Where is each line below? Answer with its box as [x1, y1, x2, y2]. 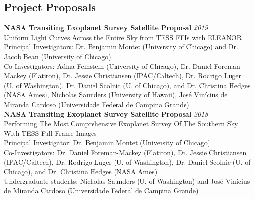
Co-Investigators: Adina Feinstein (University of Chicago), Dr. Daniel [4, 61, 212, 71]
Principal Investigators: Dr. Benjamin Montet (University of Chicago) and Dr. [4, 42, 238, 52]
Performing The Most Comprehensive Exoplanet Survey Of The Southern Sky [4, 118, 238, 129]
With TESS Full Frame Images [4, 128, 97, 138]
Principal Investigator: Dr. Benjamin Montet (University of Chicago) [4, 137, 210, 148]
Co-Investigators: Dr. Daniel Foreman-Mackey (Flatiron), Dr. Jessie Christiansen [4, 147, 247, 157]
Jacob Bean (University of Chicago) [4, 51, 111, 61]
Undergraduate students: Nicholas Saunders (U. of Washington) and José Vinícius [4, 176, 250, 186]
